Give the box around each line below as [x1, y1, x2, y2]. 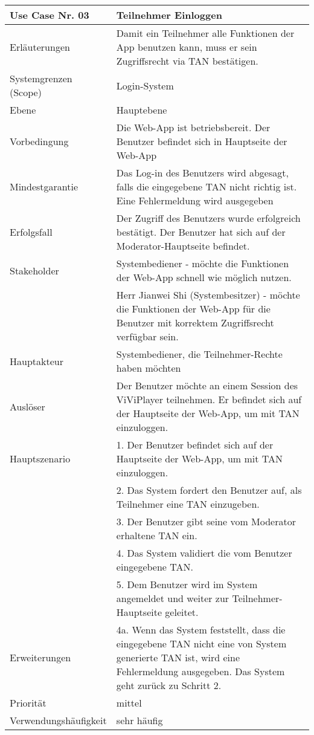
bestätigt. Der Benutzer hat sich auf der [116, 225, 286, 239]
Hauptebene [116, 103, 167, 117]
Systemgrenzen [10, 71, 72, 85]
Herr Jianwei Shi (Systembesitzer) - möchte [116, 288, 300, 302]
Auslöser [10, 399, 45, 413]
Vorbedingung [10, 134, 69, 148]
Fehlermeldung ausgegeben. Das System [116, 664, 285, 678]
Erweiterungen [10, 650, 71, 664]
